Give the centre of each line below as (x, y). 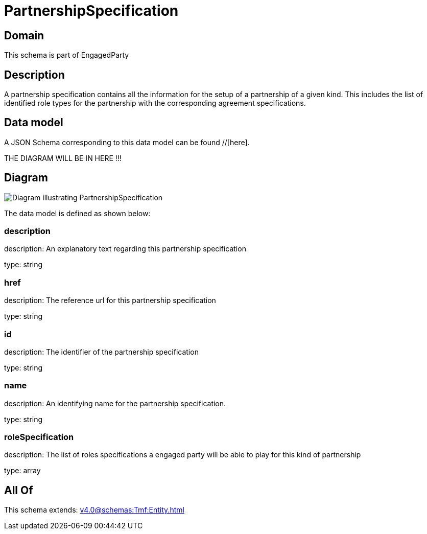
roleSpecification (39, 437)
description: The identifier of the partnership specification (101, 352)
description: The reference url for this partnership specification (110, 300)
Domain (24, 35)
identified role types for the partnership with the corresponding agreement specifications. (155, 103)
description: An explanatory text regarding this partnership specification (125, 249)
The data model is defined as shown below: (77, 213)
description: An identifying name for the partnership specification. (115, 403)
